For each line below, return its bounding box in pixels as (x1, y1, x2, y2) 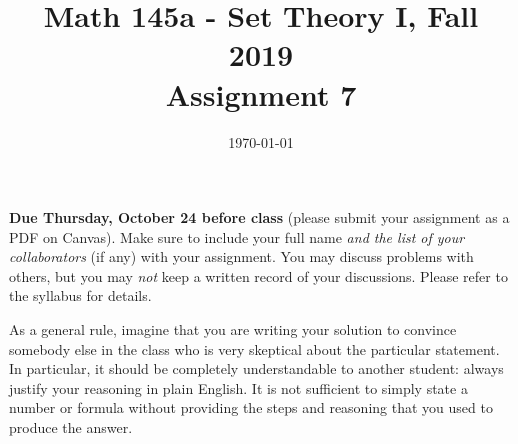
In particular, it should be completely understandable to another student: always (9, 358, 504, 379)
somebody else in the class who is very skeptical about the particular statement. (9, 338, 500, 359)
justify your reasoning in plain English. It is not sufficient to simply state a (9, 377, 468, 398)
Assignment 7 (165, 73, 357, 114)
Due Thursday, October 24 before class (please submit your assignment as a (9, 207, 510, 228)
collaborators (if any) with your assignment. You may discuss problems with (9, 246, 474, 267)
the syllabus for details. (9, 285, 152, 306)
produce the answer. (9, 417, 133, 438)
